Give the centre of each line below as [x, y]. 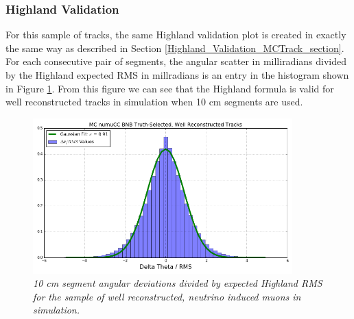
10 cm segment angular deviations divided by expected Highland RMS [178, 283]
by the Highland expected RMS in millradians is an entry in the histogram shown [177, 75]
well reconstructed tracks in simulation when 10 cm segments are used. [154, 102]
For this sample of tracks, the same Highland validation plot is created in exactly [176, 35]
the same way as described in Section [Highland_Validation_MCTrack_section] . [175, 48]
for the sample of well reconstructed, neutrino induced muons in [167, 296]
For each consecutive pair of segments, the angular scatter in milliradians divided [176, 61]
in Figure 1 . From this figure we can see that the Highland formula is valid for [170, 88]
